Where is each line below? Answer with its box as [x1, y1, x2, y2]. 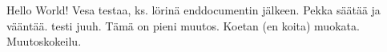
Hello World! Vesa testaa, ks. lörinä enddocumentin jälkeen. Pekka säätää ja [6, 2, 381, 18]
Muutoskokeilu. [6, 33, 82, 50]
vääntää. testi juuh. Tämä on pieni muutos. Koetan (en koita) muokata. [6, 17, 360, 34]
